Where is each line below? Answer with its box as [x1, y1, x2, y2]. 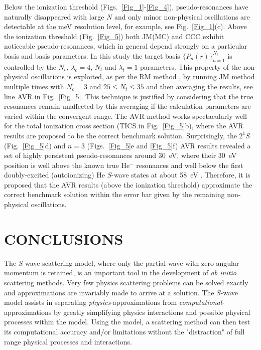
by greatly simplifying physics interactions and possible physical [53, 306, 250, 317]
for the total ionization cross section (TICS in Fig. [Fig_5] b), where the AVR [4, 120, 243, 131]
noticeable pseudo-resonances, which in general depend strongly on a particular [4, 41, 247, 51]
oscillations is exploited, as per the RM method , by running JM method [31, 71, 255, 82]
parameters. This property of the [140, 61, 241, 72]
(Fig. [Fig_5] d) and [4, 140, 66, 150]
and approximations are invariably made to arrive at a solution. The [4, 287, 214, 297]
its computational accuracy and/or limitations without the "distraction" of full [4, 326, 245, 336]
